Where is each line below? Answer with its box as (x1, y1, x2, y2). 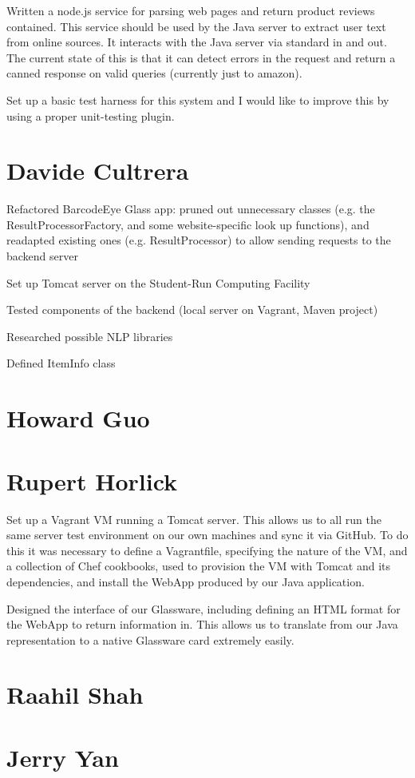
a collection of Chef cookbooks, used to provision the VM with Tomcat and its (6, 558, 391, 574)
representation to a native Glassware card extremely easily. (6, 631, 294, 648)
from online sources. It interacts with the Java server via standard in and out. (6, 34, 387, 50)
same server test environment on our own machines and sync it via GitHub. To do (6, 526, 409, 543)
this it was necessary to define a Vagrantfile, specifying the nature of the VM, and (6, 542, 408, 558)
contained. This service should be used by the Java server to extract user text (6, 18, 386, 34)
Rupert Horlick (6, 464, 178, 497)
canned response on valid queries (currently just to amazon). (6, 65, 302, 81)
